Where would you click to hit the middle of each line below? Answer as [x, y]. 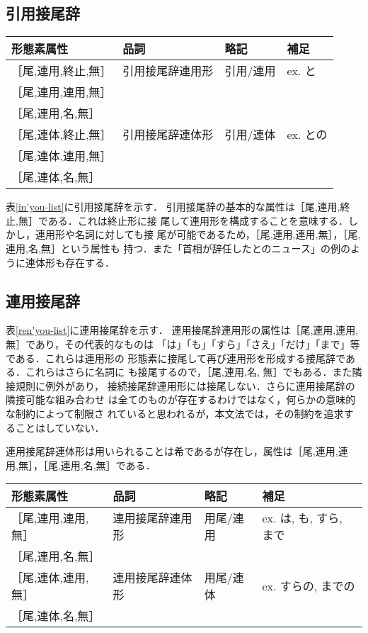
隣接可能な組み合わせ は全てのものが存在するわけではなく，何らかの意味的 [181, 399]
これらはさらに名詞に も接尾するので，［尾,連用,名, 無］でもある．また [189, 372]
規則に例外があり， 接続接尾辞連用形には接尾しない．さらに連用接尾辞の [185, 385]
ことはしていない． [60, 427]
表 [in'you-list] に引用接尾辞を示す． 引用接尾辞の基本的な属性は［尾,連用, [173, 207]
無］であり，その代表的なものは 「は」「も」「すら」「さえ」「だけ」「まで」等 [183, 343]
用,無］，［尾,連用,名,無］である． [81, 465]
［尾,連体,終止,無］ [62, 135]
